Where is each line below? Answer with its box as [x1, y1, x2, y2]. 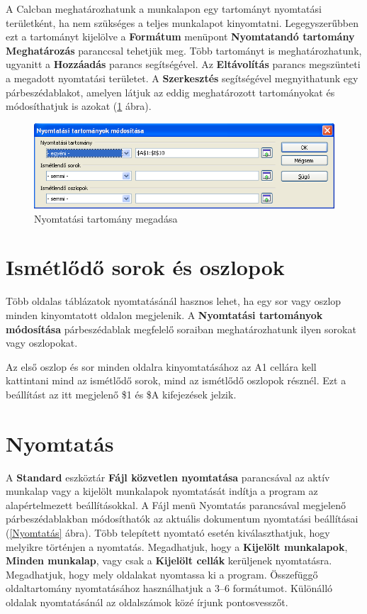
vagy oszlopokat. [6, 335, 78, 350]
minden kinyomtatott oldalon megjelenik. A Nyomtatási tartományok [6, 308, 323, 323]
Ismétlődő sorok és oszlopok [6, 252, 285, 281]
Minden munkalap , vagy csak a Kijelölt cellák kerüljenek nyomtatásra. [6, 553, 332, 568]
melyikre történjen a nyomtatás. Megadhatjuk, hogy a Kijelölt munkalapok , [6, 539, 348, 554]
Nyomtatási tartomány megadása [34, 211, 178, 225]
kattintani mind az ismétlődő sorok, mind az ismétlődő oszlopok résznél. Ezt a [6, 373, 346, 388]
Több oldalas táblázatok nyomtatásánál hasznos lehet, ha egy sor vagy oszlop [6, 294, 341, 308]
